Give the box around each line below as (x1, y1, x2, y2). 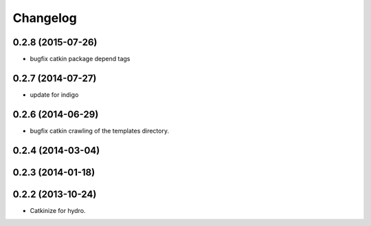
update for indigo (30, 90, 79, 99)
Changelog (12, 10, 77, 25)
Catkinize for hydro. (30, 206, 86, 214)
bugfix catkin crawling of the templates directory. (30, 126, 170, 135)
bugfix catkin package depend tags (30, 55, 131, 63)
